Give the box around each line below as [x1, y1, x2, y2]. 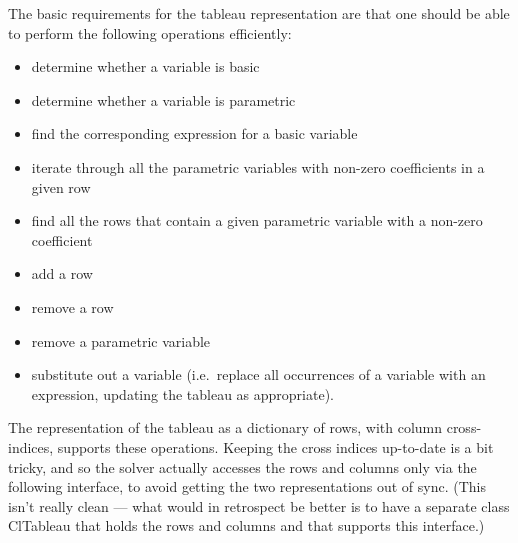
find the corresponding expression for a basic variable [31, 123, 358, 144]
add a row [31, 263, 93, 284]
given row [31, 176, 91, 197]
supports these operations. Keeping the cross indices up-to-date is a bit [57, 436, 494, 457]
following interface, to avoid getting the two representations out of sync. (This [8, 476, 486, 497]
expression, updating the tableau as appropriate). [31, 383, 334, 404]
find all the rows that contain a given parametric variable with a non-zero [31, 210, 483, 231]
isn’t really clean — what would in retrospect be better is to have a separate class [8, 495, 510, 516]
